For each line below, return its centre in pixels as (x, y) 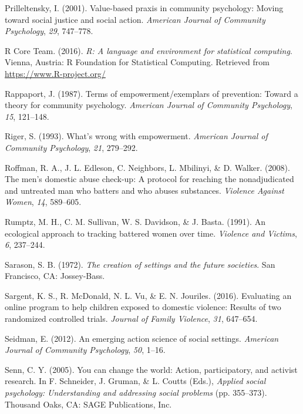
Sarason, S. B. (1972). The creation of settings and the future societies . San (140, 264)
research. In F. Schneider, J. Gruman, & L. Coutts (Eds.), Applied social (135, 381)
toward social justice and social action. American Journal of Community (135, 19)
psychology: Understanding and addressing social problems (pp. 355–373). (136, 393)
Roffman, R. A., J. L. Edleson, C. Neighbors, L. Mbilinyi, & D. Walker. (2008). (147, 167)
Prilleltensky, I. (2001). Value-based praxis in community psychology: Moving (144, 8)
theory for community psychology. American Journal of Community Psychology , (149, 105)
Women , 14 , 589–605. (43, 202)
